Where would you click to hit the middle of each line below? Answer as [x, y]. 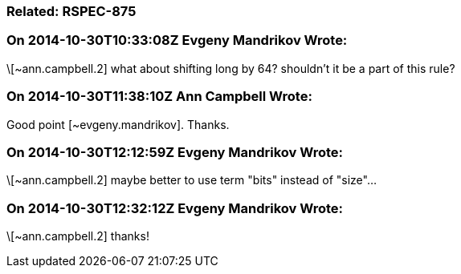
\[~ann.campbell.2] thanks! [78, 236]
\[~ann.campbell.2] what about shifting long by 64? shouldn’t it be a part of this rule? [231, 68]
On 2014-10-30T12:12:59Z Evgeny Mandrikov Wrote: [175, 152]
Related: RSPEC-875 [71, 11]
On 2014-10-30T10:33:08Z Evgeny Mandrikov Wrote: [177, 40]
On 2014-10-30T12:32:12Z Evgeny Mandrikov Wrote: [175, 208]
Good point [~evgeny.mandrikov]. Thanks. [118, 124]
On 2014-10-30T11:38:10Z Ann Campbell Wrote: [159, 97]
